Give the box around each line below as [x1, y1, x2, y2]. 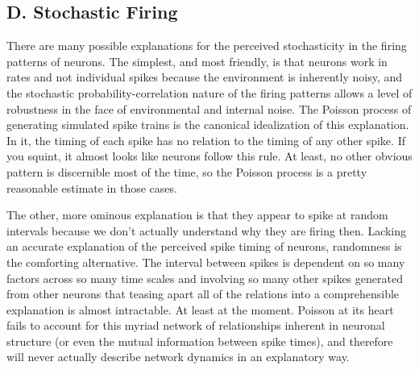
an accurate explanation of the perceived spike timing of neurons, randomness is [6, 238, 402, 255]
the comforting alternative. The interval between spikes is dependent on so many [6, 253, 405, 270]
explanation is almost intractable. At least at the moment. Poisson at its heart [6, 301, 394, 318]
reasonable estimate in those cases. [6, 179, 177, 196]
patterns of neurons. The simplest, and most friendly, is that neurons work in [6, 52, 388, 69]
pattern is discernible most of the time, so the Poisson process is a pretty [6, 163, 367, 180]
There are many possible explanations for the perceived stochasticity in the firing [6, 37, 407, 54]
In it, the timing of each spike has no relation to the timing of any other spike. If [6, 131, 405, 148]
